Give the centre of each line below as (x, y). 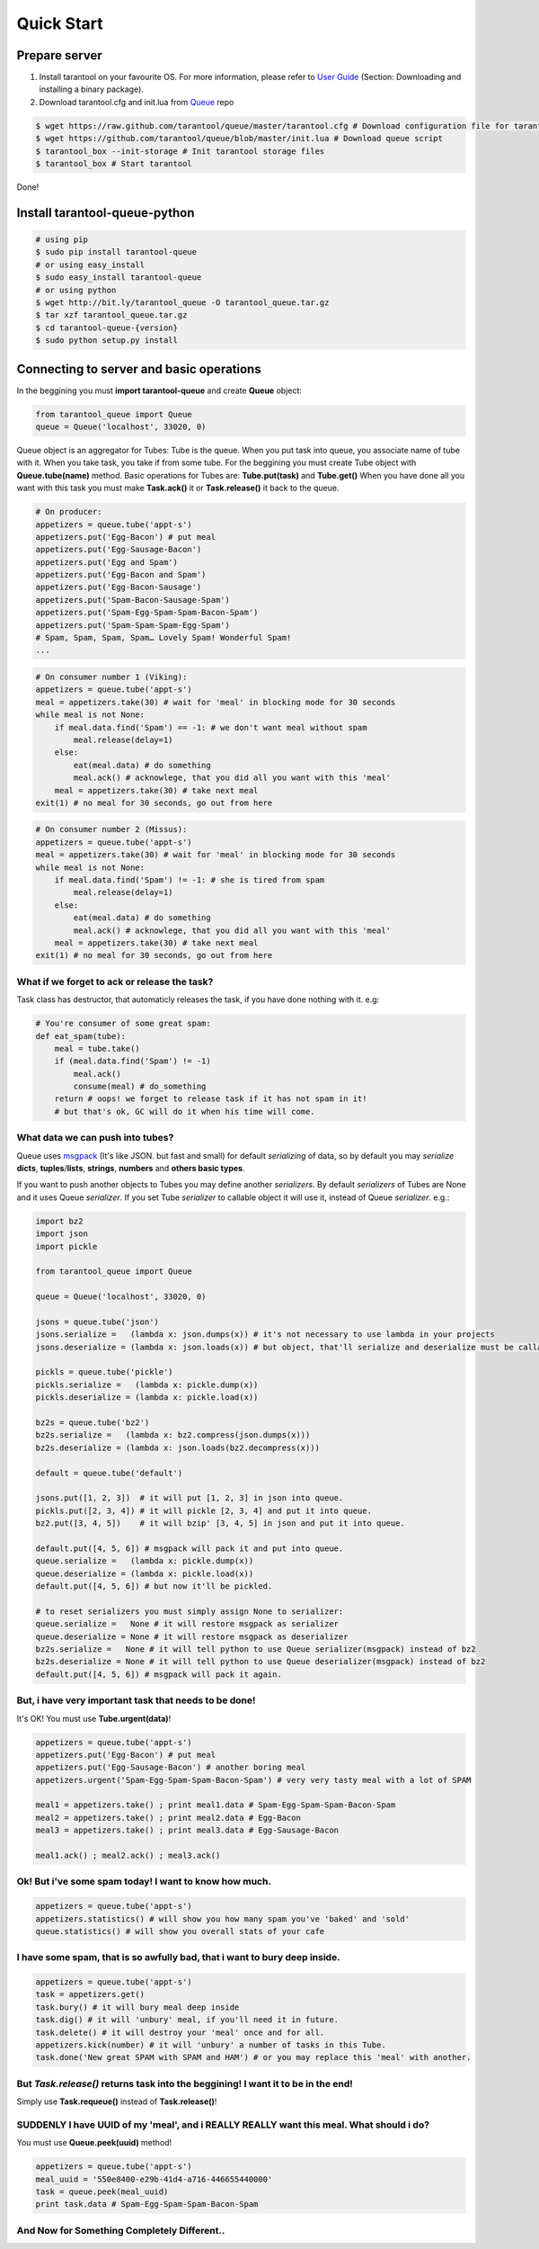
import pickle (66, 1246)
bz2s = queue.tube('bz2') (93, 1422)
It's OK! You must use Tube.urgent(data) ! (94, 1718)
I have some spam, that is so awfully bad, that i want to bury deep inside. (178, 1958)
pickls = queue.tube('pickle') (105, 1372)
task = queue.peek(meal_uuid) (102, 2192)
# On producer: (69, 512)
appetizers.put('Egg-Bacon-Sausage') (119, 587)
